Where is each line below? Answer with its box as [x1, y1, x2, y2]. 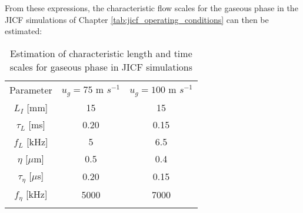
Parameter [9, 82, 52, 96]
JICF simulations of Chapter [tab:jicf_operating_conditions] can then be [5, 13, 269, 25]
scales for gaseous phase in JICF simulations [9, 59, 193, 74]
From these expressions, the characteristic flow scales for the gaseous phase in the [5, 2, 298, 14]
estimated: [5, 25, 42, 37]
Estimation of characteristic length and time [9, 46, 192, 60]
